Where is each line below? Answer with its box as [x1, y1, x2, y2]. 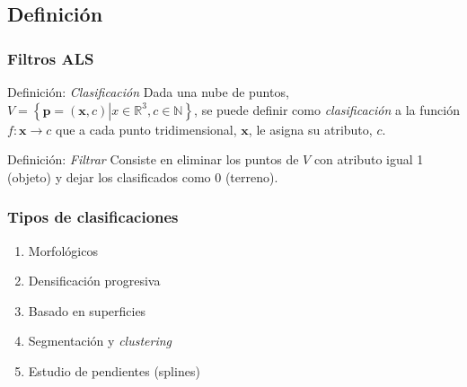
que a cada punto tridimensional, [56, 119, 237, 138]
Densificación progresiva [28, 271, 161, 290]
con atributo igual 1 [313, 150, 424, 169]
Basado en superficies [28, 301, 146, 320]
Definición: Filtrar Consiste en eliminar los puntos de [7, 150, 299, 169]
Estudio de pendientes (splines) [28, 361, 200, 380]
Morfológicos [28, 241, 98, 259]
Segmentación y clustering [28, 331, 172, 350]
